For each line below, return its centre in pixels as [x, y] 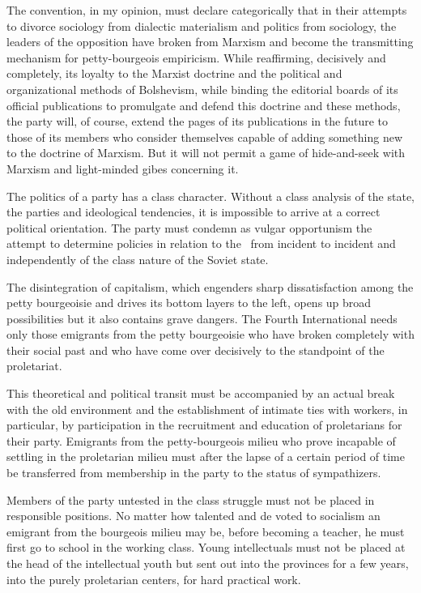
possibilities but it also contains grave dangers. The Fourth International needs [202, 318]
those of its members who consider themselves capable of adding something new [205, 137]
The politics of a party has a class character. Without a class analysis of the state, [210, 196]
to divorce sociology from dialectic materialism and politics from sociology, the [202, 26]
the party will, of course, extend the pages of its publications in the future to [198, 121]
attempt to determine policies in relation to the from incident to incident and [201, 243]
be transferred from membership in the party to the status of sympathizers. [194, 473]
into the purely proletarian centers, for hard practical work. [154, 579]
